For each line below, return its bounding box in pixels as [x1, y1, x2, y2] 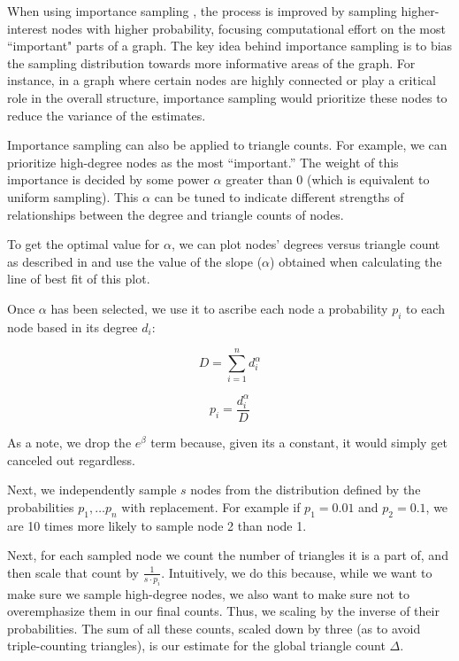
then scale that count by [7, 563, 140, 581]
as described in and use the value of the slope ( [7, 252, 263, 270]
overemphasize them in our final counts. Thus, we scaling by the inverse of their [7, 602, 440, 620]
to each [406, 299, 445, 317]
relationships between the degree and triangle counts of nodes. [7, 205, 344, 223]
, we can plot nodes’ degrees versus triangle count [171, 235, 440, 253]
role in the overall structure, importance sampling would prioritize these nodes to [7, 88, 448, 106]
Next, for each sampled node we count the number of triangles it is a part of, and [7, 546, 448, 564]
